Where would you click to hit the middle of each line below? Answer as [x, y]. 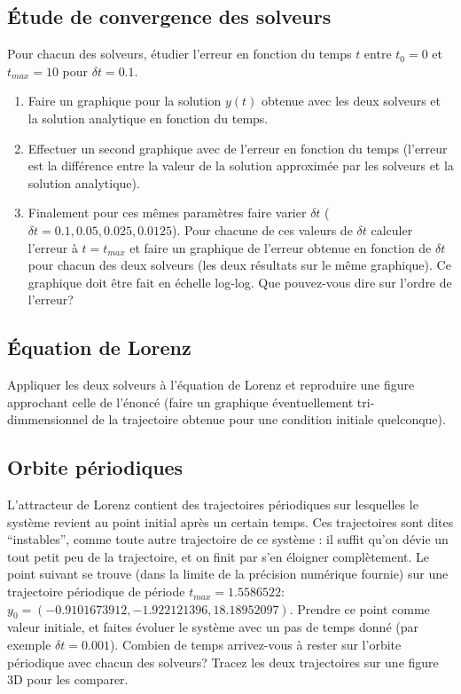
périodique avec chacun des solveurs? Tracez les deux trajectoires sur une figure [223, 662]
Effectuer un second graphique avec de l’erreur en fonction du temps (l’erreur [238, 148]
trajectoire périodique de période [96, 591]
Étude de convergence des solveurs [169, 16]
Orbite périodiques [95, 467]
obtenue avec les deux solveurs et [351, 101]
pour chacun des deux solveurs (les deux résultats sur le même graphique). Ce [239, 265]
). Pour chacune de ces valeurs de [262, 229]
